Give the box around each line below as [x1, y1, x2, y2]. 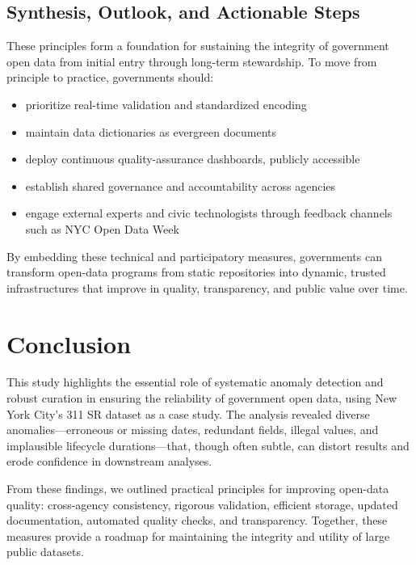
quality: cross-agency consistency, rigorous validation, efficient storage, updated [6, 495, 398, 512]
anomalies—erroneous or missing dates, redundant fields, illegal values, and [6, 421, 379, 438]
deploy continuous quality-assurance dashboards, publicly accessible [25, 150, 360, 167]
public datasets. [6, 543, 84, 560]
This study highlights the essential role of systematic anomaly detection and [6, 373, 384, 390]
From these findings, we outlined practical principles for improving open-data [6, 480, 389, 497]
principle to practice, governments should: [6, 69, 214, 86]
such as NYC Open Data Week [25, 220, 179, 237]
